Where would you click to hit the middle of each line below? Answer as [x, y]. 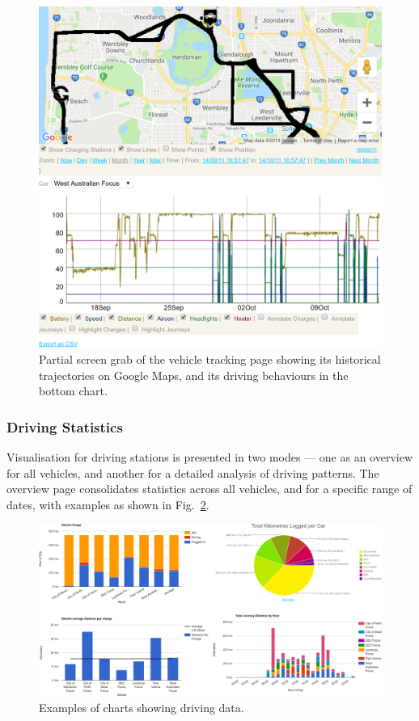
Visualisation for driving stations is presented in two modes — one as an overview [210, 456]
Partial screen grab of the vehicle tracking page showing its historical [210, 358]
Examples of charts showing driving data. [142, 707]
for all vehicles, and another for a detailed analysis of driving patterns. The [193, 472]
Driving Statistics [65, 426]
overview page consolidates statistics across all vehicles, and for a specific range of [209, 489]
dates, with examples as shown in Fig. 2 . [108, 504]
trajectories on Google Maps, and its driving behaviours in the [194, 375]
